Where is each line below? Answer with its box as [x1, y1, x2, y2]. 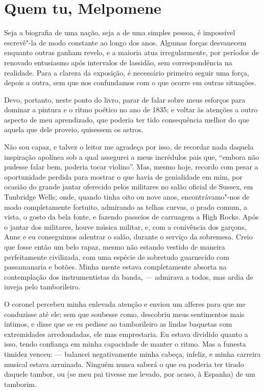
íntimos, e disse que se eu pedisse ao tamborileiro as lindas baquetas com [4, 319, 232, 329]
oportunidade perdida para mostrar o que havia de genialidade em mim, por [4, 171, 243, 182]
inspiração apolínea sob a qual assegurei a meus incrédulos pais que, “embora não [4, 151, 259, 162]
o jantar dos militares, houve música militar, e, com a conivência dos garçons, [4, 221, 247, 232]
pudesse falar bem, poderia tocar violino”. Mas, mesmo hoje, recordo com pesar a [4, 161, 258, 172]
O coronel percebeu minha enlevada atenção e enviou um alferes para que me [4, 298, 246, 309]
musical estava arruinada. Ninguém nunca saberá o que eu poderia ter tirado [4, 358, 244, 369]
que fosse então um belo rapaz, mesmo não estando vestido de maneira [4, 241, 225, 252]
